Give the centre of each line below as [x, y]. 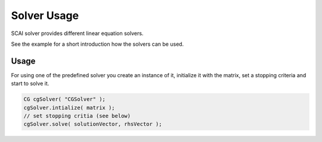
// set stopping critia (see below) [77, 116]
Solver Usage [45, 15]
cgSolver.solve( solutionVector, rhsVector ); [93, 124]
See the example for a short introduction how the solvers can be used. [97, 44]
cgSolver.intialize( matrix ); [69, 108]
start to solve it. [30, 84]
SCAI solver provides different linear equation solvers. [77, 33]
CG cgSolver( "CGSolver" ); [64, 99]
